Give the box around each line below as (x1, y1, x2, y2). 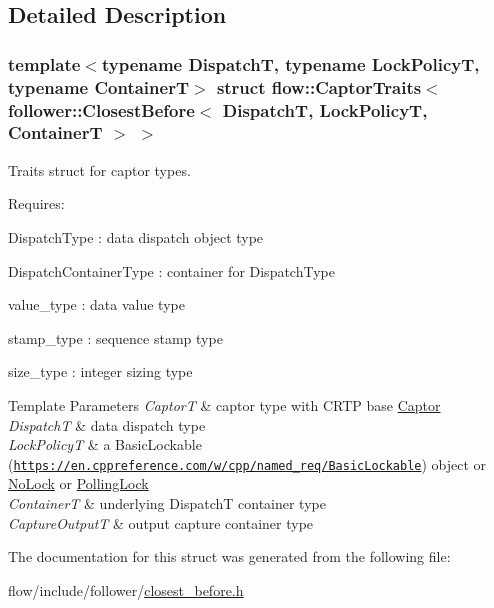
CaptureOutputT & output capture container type (8, 512, 314, 533)
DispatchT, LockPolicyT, (222, 97, 428, 122)
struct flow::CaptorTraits (216, 74, 422, 99)
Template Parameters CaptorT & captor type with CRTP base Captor (8, 394, 441, 415)
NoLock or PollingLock (8, 473, 149, 494)
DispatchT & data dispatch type (8, 414, 206, 435)
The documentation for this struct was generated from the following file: (8, 546, 451, 567)
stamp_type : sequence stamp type (8, 327, 223, 348)
